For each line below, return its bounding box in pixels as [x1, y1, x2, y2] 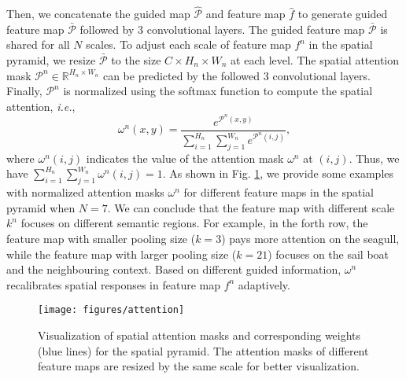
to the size [111, 52, 161, 68]
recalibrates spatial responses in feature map [6, 276, 220, 293]
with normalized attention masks [6, 184, 164, 201]
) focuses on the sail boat [268, 245, 389, 262]
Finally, [6, 83, 42, 99]
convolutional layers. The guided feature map [146, 20, 365, 37]
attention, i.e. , [6, 98, 76, 114]
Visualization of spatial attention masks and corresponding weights [38, 327, 361, 344]
